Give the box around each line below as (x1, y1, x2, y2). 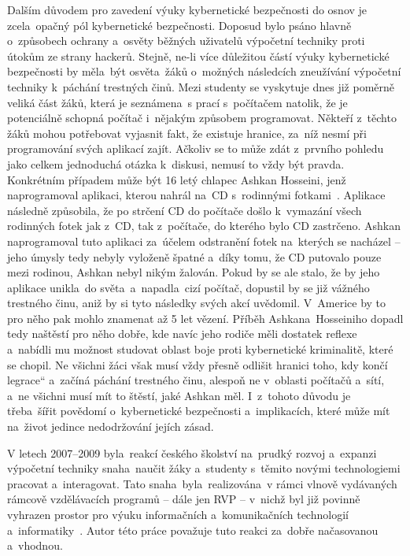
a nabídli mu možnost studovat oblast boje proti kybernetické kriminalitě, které (7, 341, 393, 358)
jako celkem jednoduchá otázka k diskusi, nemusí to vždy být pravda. (7, 155, 345, 172)
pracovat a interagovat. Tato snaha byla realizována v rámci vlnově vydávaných (7, 475, 397, 491)
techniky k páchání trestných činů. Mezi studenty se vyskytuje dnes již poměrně (7, 78, 395, 95)
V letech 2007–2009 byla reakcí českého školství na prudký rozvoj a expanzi (7, 444, 377, 461)
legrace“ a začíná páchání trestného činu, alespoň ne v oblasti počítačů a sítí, (7, 372, 385, 388)
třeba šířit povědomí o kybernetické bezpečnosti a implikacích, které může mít (7, 402, 390, 419)
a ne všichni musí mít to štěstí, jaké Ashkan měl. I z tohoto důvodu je (7, 387, 351, 403)
